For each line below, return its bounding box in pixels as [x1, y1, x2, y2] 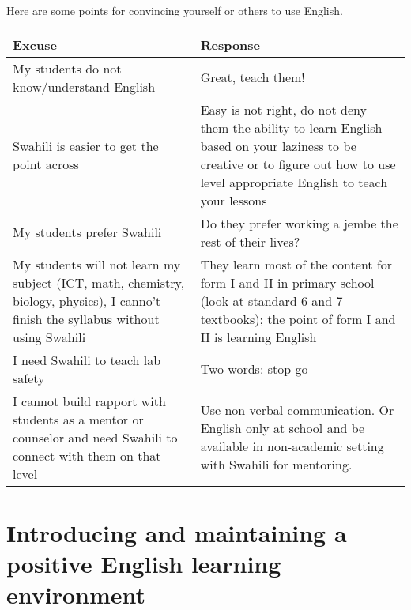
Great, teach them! [200, 68, 305, 87]
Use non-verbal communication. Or [200, 401, 394, 420]
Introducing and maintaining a [6, 516, 347, 548]
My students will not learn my [13, 254, 181, 273]
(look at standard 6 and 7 [200, 291, 343, 310]
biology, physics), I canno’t [13, 291, 161, 310]
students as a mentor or [13, 409, 144, 428]
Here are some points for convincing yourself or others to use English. [6, 2, 343, 18]
